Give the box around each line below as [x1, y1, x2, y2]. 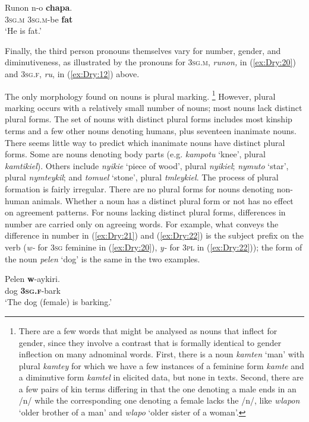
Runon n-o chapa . [5, 1, 72, 13]
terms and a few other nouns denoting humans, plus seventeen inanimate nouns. [5, 125, 297, 137]
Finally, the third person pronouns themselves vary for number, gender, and [5, 44, 281, 56]
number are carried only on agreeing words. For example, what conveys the [5, 217, 279, 230]
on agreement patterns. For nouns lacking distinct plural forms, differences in [5, 206, 286, 218]
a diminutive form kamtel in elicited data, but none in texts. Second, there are [18, 371, 304, 383]
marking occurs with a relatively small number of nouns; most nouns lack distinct [5, 101, 302, 113]
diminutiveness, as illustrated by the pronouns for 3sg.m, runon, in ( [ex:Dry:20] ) [5, 56, 296, 68]
